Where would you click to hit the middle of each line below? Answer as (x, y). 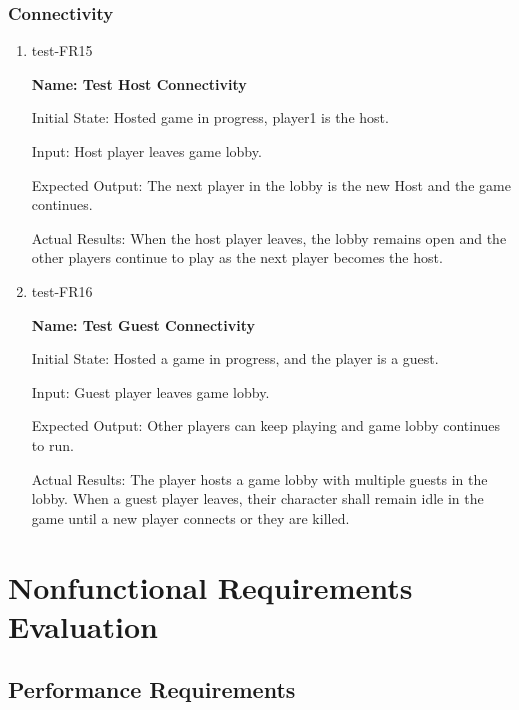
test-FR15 (62, 50)
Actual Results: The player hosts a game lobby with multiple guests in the (259, 478)
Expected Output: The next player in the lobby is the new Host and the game (271, 184)
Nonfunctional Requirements (210, 586)
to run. (52, 444)
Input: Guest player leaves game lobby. (150, 391)
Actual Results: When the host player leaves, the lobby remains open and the (269, 237)
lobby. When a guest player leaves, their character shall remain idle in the (257, 498)
